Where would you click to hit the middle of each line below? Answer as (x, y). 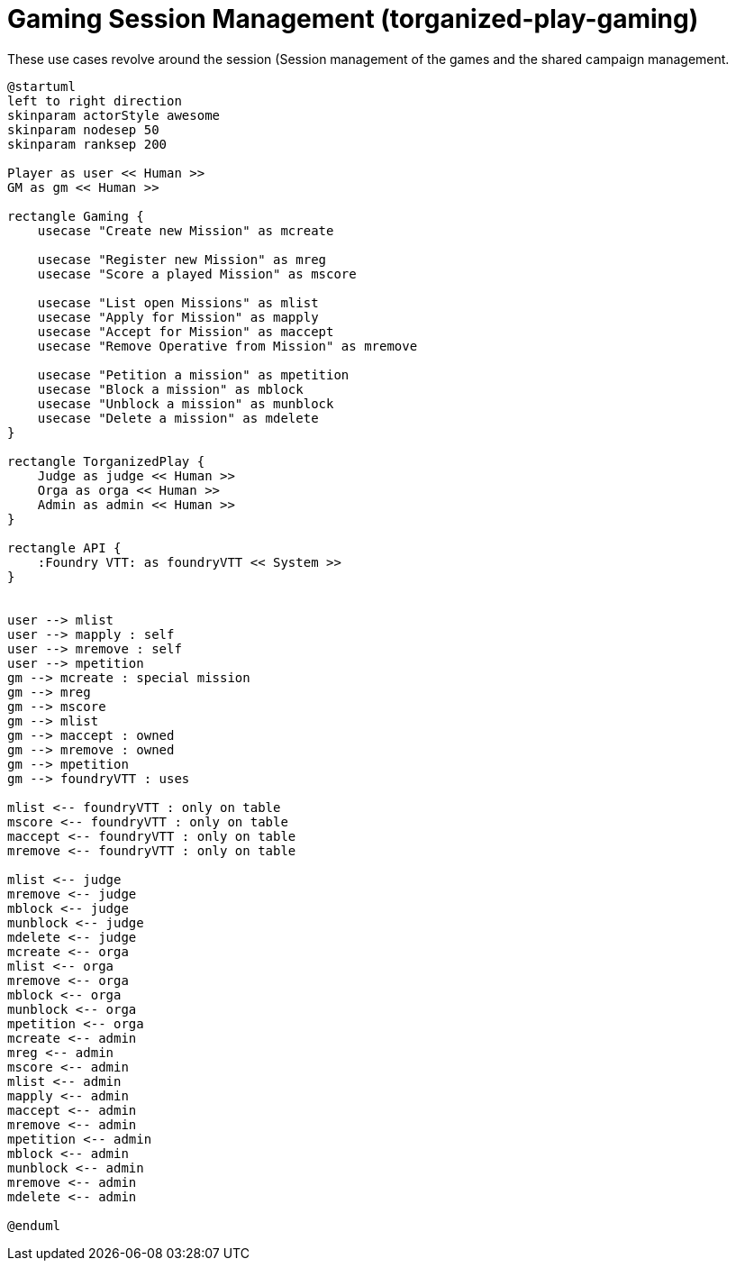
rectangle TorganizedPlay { (106, 461)
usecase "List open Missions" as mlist (178, 302)
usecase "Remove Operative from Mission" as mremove (227, 346)
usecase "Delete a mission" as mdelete (178, 418)
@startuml (41, 86)
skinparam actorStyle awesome (114, 115)
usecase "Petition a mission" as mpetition (193, 374)
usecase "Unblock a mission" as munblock (186, 403)
